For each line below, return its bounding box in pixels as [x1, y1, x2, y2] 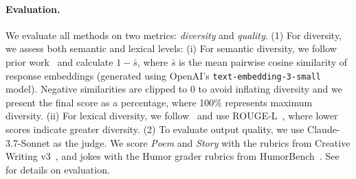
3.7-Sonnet [5, 135, 50, 150]
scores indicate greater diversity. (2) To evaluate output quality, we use [5, 122, 304, 136]
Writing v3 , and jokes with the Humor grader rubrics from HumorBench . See [5, 149, 340, 163]
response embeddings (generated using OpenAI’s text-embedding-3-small [5, 68, 321, 82]
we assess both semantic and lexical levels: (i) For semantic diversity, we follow [5, 41, 337, 56]
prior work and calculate [5, 54, 113, 69]
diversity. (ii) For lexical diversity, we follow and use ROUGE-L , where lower [5, 108, 338, 123]
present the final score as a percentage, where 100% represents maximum [5, 95, 313, 109]
